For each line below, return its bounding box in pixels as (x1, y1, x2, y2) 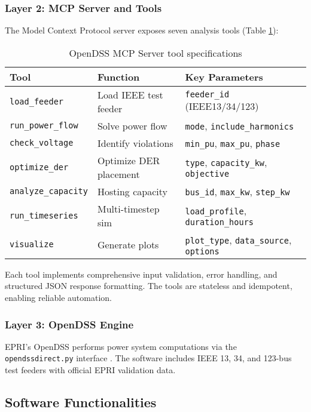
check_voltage (10, 138, 74, 148)
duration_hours (185, 217, 254, 227)
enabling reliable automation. (5, 291, 112, 303)
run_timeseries (10, 210, 78, 220)
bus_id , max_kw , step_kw (185, 184, 290, 198)
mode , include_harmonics (185, 118, 294, 133)
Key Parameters (185, 69, 263, 84)
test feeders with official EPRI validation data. (5, 364, 176, 376)
